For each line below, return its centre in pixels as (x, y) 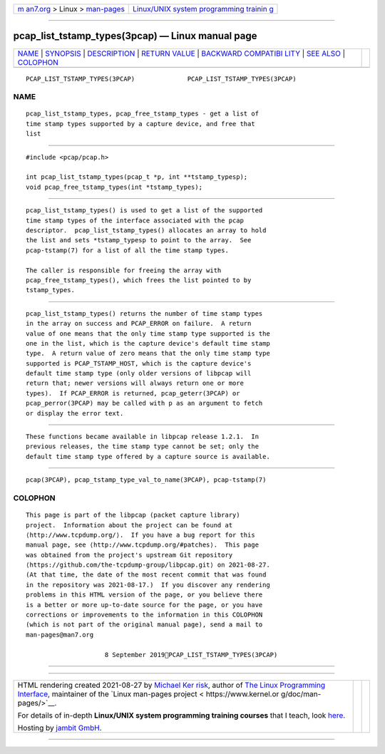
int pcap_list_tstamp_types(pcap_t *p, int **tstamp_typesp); (137, 177)
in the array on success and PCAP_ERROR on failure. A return (139, 324)
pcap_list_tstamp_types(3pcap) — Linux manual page (135, 36)
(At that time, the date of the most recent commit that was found (146, 575)
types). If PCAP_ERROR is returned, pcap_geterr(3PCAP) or (133, 393)
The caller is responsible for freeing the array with (124, 270)
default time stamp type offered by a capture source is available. (148, 456)
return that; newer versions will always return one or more (135, 383)
